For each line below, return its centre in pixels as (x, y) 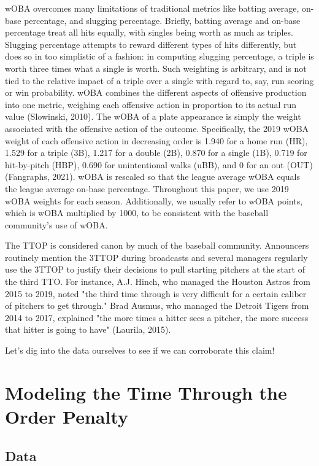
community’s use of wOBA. (56, 224)
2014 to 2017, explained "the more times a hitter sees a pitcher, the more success (157, 317)
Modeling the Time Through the (146, 392)
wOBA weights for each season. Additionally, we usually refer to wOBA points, (154, 200)
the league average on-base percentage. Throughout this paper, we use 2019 (147, 188)
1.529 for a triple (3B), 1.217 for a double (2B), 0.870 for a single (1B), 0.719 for (156, 153)
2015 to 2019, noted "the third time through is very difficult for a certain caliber (156, 293)
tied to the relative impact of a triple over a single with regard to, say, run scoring (159, 80)
